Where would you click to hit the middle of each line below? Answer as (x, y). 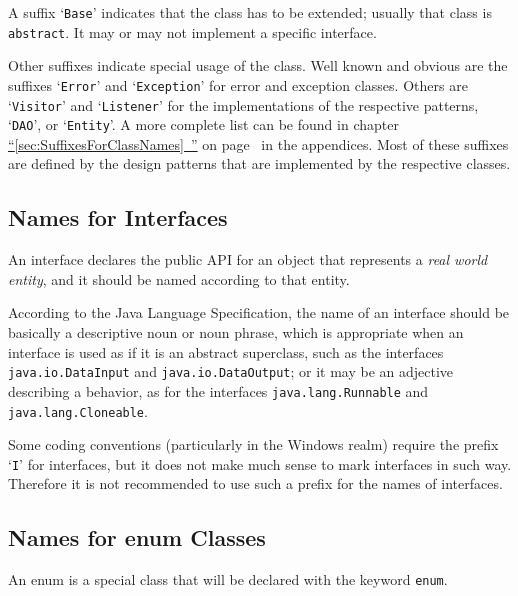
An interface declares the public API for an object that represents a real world (248, 259)
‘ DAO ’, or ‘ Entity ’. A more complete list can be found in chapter (203, 124)
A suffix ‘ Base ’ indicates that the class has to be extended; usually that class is (250, 12)
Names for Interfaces (118, 217)
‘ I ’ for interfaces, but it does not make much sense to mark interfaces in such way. (260, 463)
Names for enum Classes (137, 537)
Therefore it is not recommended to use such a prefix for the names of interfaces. (255, 483)
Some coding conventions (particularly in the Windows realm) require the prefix (253, 444)
